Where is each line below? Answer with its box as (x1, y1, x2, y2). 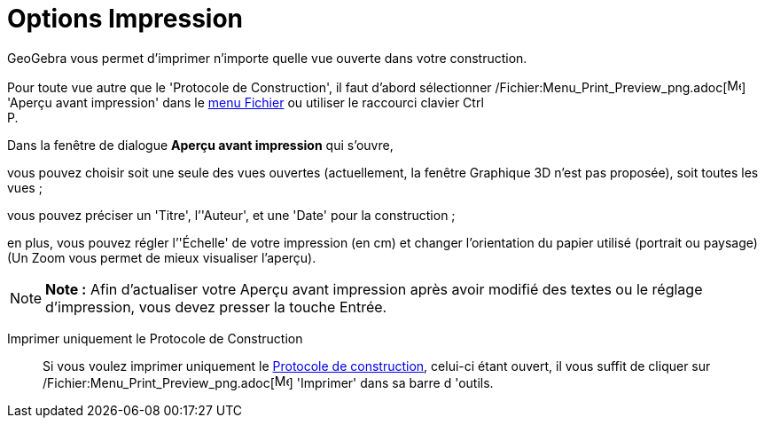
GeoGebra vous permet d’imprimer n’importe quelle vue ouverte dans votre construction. (7, 50, 527, 66)
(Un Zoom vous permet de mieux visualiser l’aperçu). (7, 249, 316, 265)
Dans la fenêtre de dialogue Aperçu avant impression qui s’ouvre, (7, 137, 394, 153)
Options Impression (7, 4, 243, 34)
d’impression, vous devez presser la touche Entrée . (45, 297, 387, 316)
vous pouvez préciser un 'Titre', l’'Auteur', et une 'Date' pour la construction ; (7, 207, 456, 223)
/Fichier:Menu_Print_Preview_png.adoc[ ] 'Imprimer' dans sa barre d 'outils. (43, 374, 494, 390)
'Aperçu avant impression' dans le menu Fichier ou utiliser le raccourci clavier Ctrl (7, 94, 484, 110)
